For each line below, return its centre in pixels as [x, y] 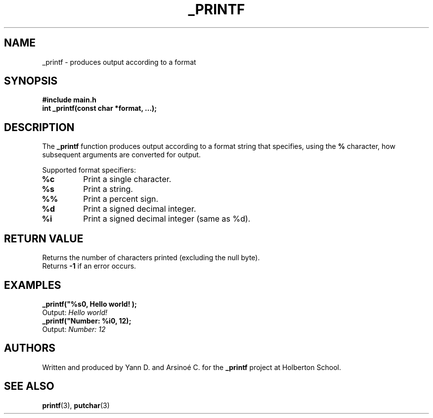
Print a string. [108, 189]
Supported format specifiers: [89, 170]
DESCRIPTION [39, 127]
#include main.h [69, 100]
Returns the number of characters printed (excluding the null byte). [151, 258]
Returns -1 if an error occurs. [89, 266]
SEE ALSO [29, 386]
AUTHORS [30, 348]
